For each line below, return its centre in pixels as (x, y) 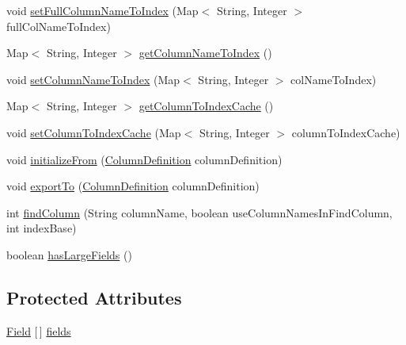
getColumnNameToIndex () (205, 53)
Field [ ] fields (39, 330)
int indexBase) (42, 228)
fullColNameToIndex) (59, 26)
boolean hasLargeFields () (69, 254)
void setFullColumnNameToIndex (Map (102, 10)
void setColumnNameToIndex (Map (93, 79)
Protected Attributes (94, 297)
